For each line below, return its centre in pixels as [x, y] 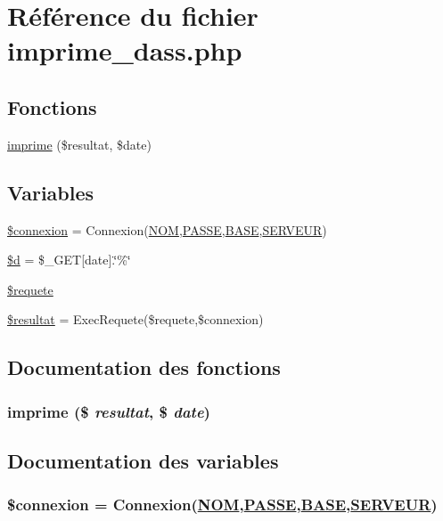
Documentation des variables [143, 460]
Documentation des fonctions [144, 367]
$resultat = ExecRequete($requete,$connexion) [135, 319]
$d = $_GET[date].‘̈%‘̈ [69, 260]
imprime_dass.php [125, 50]
